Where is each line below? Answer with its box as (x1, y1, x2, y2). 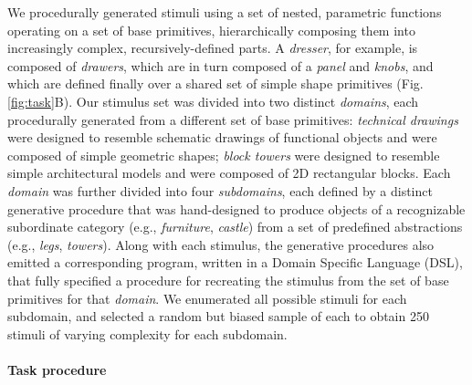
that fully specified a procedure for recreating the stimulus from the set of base (7, 270, 449, 289)
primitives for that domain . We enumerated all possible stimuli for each (7, 288, 407, 307)
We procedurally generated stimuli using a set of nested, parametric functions (7, 3, 442, 21)
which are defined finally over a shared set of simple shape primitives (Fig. (7, 74, 424, 93)
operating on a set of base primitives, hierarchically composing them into (7, 20, 415, 39)
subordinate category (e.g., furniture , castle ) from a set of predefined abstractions (7, 217, 463, 236)
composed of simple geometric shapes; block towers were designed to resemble (7, 145, 440, 164)
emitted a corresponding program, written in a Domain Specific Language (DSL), (7, 253, 463, 272)
